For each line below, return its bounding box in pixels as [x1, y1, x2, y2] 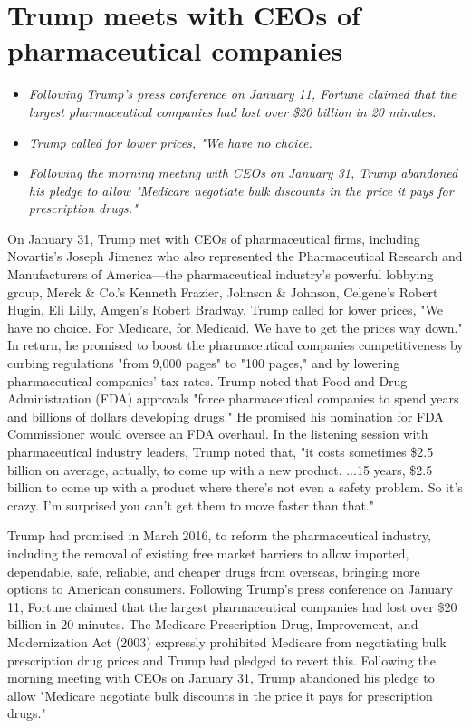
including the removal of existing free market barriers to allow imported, [7, 543, 409, 562]
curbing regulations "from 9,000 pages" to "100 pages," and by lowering [7, 354, 400, 373]
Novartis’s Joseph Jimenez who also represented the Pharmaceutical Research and [7, 247, 463, 266]
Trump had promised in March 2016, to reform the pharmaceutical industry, [7, 526, 431, 545]
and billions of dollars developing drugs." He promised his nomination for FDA [7, 406, 444, 425]
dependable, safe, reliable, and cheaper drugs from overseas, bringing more [7, 561, 420, 580]
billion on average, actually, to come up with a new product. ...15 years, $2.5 [7, 460, 433, 479]
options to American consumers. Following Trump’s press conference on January [7, 579, 453, 598]
